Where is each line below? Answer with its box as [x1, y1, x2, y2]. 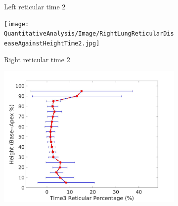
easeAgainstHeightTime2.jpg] [4, 40, 100, 47]
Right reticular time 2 [4, 54, 70, 64]
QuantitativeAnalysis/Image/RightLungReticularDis [4, 30, 174, 38]
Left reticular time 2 [4, 1, 66, 11]
